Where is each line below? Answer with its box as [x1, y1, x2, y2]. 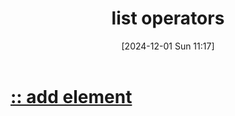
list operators [111, 7, 225, 30]
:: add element [10, 85, 133, 108]
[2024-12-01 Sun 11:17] [121, 40, 215, 52]
